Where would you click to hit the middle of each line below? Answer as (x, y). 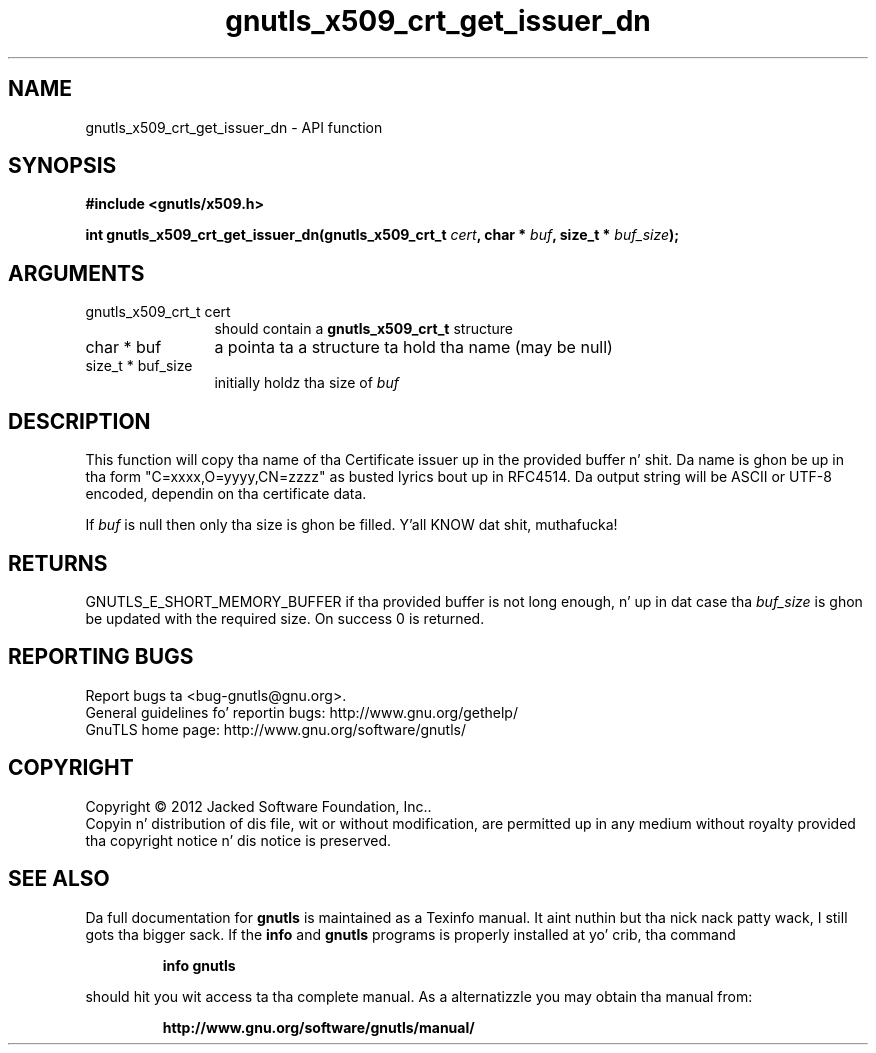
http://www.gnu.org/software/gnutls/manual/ (318, 1027)
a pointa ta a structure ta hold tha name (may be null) (413, 347)
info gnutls (199, 965)
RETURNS (58, 563)
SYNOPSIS (62, 166)
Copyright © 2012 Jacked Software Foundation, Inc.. (258, 806)
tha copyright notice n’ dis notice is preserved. (238, 840)
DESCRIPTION (79, 421)
